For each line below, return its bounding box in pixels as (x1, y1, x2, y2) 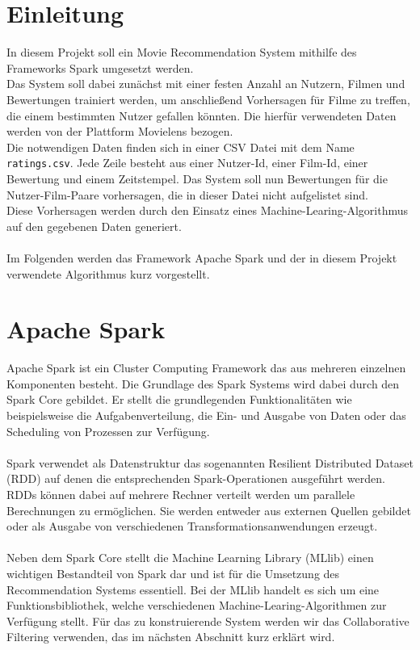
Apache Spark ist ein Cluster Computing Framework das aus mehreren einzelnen (6, 359, 406, 376)
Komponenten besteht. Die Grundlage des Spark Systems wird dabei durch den (6, 375, 400, 392)
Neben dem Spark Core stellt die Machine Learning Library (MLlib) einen (6, 549, 374, 566)
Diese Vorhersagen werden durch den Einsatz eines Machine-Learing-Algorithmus (6, 202, 409, 219)
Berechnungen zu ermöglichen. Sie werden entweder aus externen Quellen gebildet (6, 501, 411, 518)
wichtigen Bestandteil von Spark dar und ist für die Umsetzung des (6, 564, 340, 581)
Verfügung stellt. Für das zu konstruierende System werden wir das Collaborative (6, 612, 409, 629)
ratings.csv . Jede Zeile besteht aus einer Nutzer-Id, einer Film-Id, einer (6, 154, 368, 171)
